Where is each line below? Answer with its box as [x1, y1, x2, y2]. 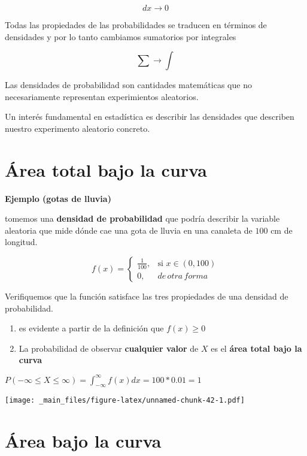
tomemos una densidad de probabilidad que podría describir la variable [5, 212, 280, 225]
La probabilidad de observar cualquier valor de [19, 342, 199, 354]
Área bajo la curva [5, 428, 162, 453]
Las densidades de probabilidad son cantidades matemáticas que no [5, 78, 252, 91]
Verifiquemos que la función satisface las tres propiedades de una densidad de [5, 290, 288, 303]
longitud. [5, 235, 38, 248]
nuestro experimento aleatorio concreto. [5, 122, 150, 134]
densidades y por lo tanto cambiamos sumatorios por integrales [5, 30, 236, 43]
